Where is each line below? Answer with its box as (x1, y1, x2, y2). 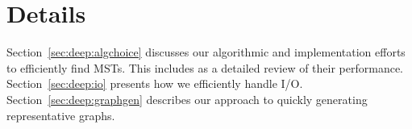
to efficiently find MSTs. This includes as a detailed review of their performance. (6, 59, 404, 76)
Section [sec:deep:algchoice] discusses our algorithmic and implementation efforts (6, 44, 406, 60)
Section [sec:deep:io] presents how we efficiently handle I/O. (6, 75, 303, 92)
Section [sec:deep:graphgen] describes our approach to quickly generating (6, 90, 368, 107)
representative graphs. (6, 106, 115, 123)
